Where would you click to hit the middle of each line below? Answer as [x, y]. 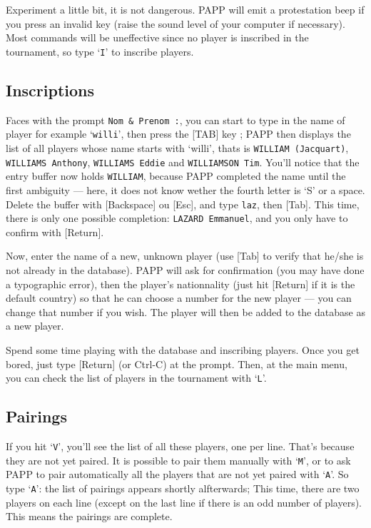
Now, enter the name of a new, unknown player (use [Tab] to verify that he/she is [185, 256]
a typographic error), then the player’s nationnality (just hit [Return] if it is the [181, 284]
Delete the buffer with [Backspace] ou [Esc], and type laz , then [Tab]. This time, [183, 204]
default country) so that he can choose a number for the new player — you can [179, 298]
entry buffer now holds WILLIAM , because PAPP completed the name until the [176, 176]
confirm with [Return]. [55, 232]
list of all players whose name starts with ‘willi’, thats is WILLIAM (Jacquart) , [177, 147]
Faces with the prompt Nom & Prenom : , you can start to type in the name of [176, 120]
